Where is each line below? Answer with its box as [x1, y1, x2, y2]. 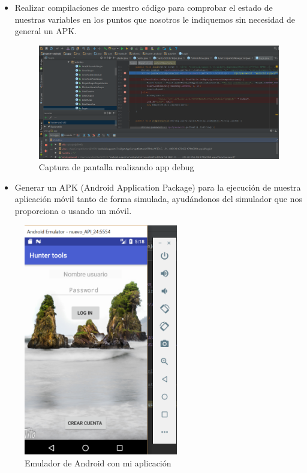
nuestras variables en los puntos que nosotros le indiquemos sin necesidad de [14, 13, 295, 25]
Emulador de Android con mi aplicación [25, 457, 171, 469]
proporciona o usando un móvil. [14, 204, 132, 216]
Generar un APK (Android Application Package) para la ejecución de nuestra [14, 180, 301, 193]
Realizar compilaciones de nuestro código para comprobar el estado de [14, 1, 273, 13]
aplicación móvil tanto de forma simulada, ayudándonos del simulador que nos [14, 192, 302, 205]
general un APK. [14, 25, 77, 37]
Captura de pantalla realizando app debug [38, 161, 194, 173]
